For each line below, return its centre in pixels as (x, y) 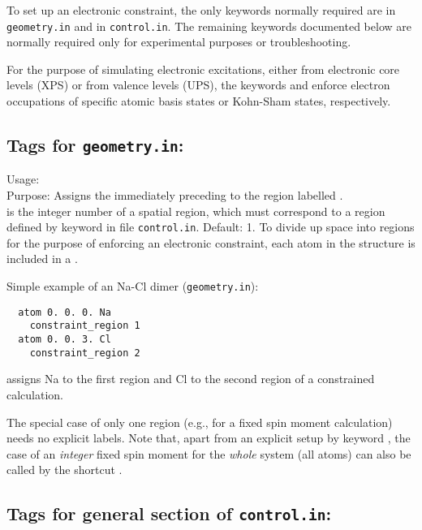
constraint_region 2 (85, 353)
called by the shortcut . (65, 470)
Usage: (23, 179)
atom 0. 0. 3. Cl (65, 339)
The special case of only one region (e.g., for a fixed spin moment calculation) (200, 422)
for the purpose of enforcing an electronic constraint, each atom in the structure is (211, 242)
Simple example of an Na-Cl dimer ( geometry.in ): (133, 286)
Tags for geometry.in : (95, 145)
